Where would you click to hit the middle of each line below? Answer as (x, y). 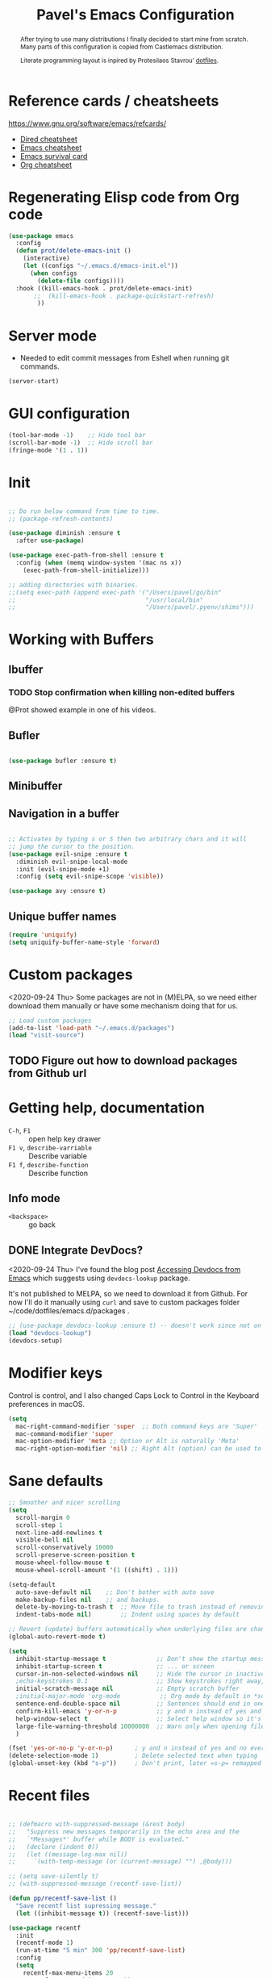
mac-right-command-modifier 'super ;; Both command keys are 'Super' (137, 1426)
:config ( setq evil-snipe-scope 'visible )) (90, 877)
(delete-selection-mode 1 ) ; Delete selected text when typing (133, 1756)
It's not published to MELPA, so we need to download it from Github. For (128, 1294)
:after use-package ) (50, 541)
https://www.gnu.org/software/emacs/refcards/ (88, 123)
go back (42, 1225)
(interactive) (46, 259)
